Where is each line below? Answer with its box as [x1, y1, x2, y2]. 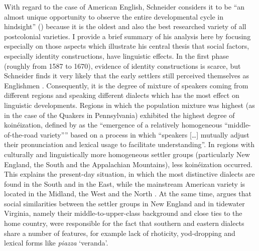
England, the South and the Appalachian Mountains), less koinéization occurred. [4, 159, 252, 169]
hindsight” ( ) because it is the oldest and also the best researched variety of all [4, 21, 246, 32]
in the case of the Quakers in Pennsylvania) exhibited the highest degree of [4, 109, 235, 120]
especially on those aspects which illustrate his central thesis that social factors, [4, 41, 249, 51]
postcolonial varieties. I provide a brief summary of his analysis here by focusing [4, 31, 251, 41]
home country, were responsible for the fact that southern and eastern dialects [4, 218, 244, 228]
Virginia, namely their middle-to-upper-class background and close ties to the [4, 208, 242, 218]
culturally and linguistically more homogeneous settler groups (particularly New [4, 149, 250, 159]
